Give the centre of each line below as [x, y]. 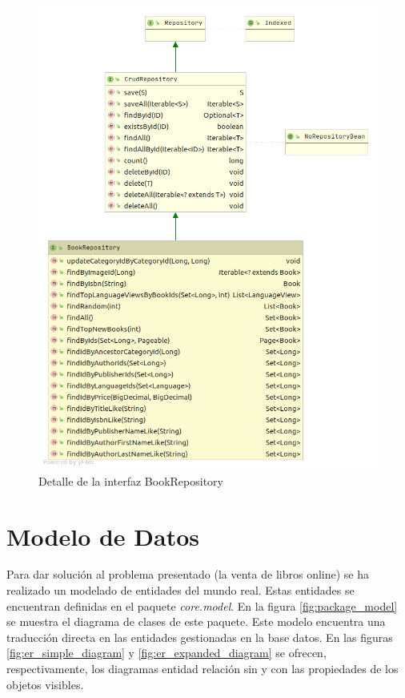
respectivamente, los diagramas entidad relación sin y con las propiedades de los [202, 668]
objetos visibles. [45, 684]
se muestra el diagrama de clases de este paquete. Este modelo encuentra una [196, 621]
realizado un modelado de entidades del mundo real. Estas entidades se [180, 590]
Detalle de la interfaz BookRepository [131, 480]
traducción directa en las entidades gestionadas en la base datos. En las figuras [200, 637]
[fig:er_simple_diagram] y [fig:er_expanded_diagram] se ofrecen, [166, 653]
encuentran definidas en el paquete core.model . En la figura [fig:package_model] [202, 605]
